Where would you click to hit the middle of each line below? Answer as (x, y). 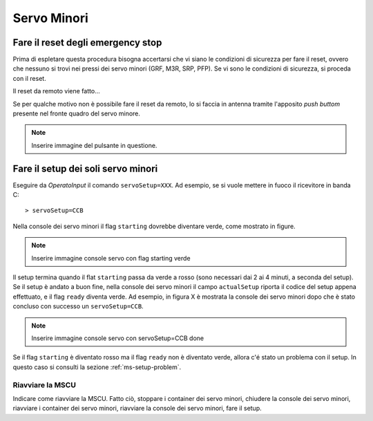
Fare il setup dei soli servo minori (85, 168)
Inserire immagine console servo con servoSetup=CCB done (117, 338)
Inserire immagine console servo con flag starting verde (111, 258)
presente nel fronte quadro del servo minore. (77, 113)
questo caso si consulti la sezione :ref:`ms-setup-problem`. (97, 367)
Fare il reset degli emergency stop (87, 43)
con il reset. (29, 78)
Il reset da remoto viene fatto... (56, 91)
